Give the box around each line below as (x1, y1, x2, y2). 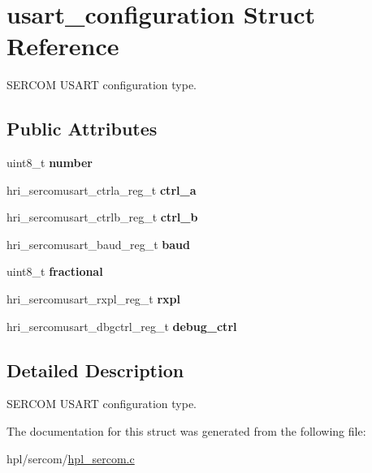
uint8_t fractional (6, 263, 103, 280)
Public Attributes (6, 116, 158, 141)
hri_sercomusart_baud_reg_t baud (6, 235, 190, 252)
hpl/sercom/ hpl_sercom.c (6, 449, 135, 467)
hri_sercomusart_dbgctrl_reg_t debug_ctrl (6, 317, 237, 334)
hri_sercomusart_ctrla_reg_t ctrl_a (6, 181, 197, 198)
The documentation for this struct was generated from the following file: (6, 423, 366, 440)
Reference (6, 29, 119, 62)
